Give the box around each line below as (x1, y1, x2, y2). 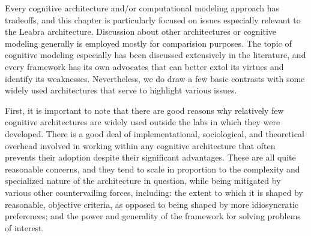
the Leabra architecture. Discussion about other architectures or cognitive (5, 25, 277, 38)
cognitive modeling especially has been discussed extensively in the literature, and (5, 49, 306, 61)
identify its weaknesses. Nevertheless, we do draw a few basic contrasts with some (5, 72, 305, 84)
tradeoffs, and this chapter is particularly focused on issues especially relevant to (5, 13, 301, 26)
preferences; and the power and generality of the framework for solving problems (5, 210, 301, 222)
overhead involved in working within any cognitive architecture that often (5, 139, 276, 152)
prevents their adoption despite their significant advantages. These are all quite (5, 151, 296, 164)
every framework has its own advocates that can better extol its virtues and (5, 60, 284, 72)
